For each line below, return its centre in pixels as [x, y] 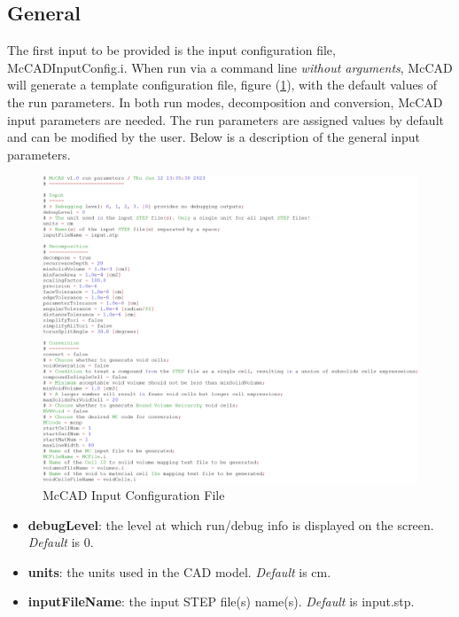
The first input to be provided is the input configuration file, [171, 50]
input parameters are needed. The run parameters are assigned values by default [226, 119]
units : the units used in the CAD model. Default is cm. [179, 571]
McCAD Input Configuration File [134, 495]
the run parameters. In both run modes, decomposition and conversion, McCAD [225, 102]
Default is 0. [61, 542]
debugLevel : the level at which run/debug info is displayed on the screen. [231, 524]
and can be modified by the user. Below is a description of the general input [214, 137]
